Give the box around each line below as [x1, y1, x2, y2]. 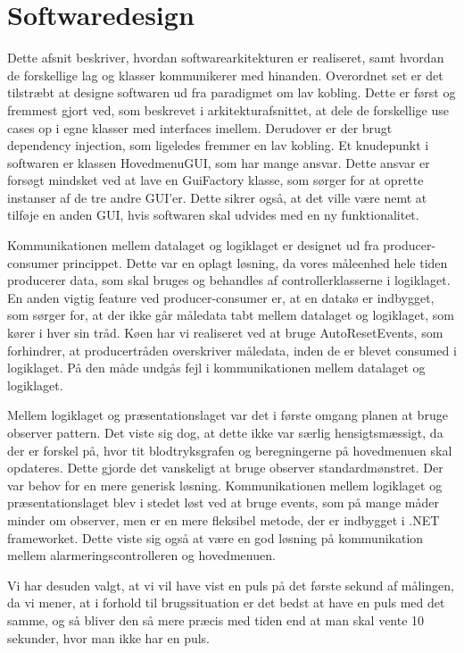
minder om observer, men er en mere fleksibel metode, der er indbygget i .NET [7, 510, 440, 529]
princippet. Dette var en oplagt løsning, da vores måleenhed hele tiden [62, 253, 448, 272]
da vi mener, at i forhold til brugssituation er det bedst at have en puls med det [7, 593, 445, 612]
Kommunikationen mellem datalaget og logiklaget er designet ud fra [7, 236, 379, 255]
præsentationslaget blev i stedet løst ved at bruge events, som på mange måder [7, 493, 439, 512]
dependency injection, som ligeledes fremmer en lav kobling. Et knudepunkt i [7, 136, 429, 155]
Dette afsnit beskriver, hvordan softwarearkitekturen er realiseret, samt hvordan [7, 48, 444, 67]
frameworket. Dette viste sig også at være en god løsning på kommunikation [7, 528, 424, 547]
